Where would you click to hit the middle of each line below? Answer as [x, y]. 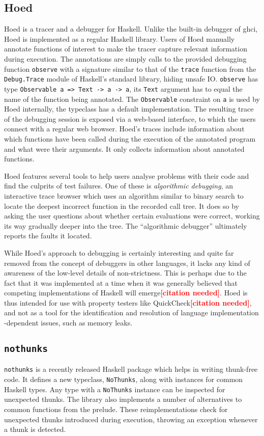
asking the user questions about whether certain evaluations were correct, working [132, 216]
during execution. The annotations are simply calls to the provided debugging [125, 58]
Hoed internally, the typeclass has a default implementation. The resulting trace [129, 109]
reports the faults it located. [48, 236]
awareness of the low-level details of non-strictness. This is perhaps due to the [125, 273]
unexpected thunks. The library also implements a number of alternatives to [123, 399]
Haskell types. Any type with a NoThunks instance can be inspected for [115, 389]
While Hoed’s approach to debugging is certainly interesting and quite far [119, 252]
